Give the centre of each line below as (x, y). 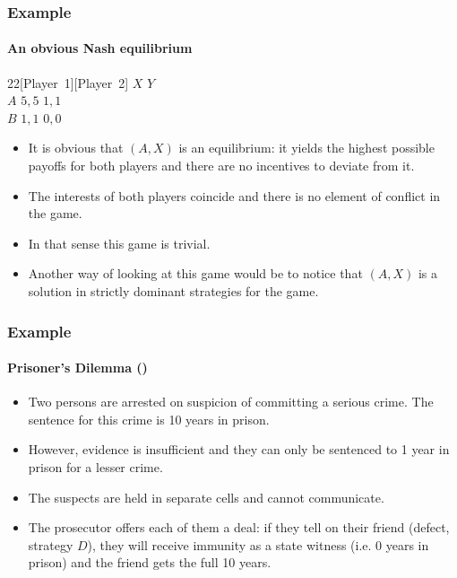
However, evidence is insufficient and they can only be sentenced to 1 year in (239, 449)
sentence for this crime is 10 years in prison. (149, 419)
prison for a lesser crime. (95, 467)
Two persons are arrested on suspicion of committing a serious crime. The (231, 402)
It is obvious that (76, 148)
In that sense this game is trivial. (119, 243)
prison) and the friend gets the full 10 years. (150, 562)
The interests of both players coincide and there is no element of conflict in (234, 195)
